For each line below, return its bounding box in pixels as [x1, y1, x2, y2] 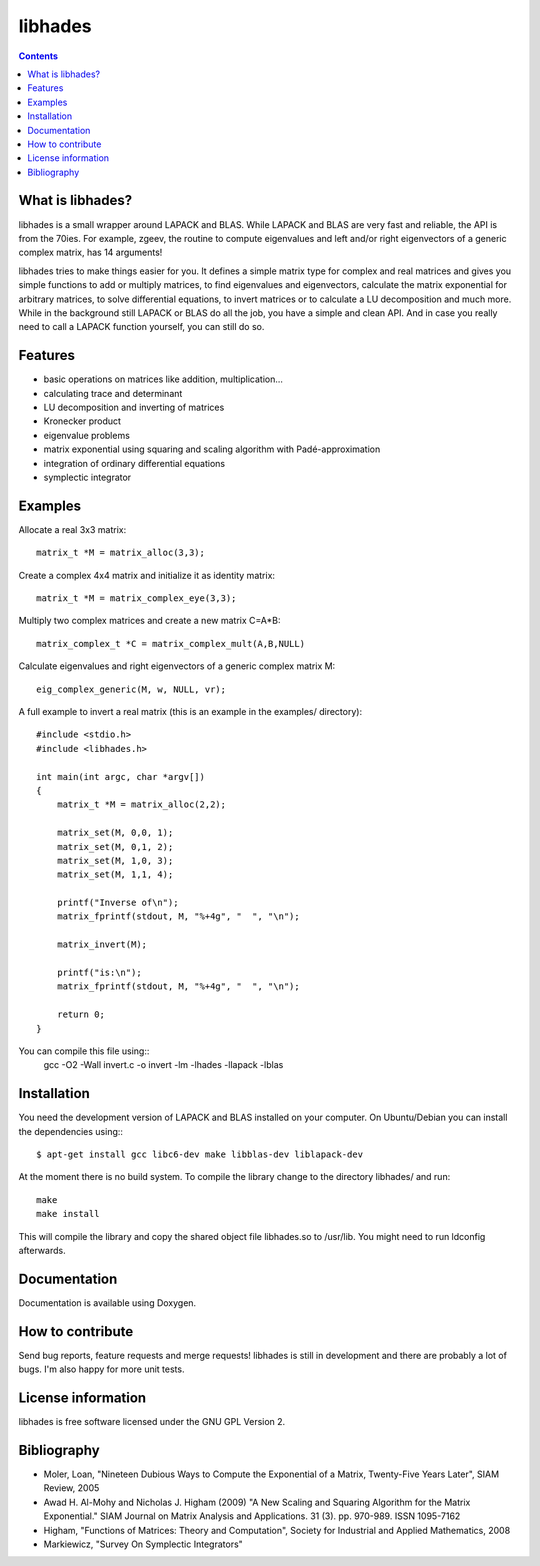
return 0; [56, 1009, 105, 1020]
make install [36, 1208, 100, 1220]
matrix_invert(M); [56, 939, 148, 950]
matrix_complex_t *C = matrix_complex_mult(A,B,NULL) [36, 638, 305, 649]
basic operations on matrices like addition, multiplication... [43, 373, 284, 385]
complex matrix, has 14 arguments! [18, 246, 163, 259]
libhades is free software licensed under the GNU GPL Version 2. [18, 1416, 286, 1428]
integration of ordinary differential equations [43, 457, 225, 469]
